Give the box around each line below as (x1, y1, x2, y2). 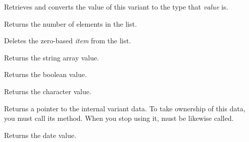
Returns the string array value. (4, 52, 99, 62)
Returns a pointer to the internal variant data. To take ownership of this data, (4, 103, 245, 113)
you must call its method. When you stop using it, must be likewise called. (4, 113, 234, 123)
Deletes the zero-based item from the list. (4, 35, 131, 46)
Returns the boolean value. (4, 69, 87, 80)
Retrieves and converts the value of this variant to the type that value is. (4, 2, 228, 12)
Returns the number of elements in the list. (4, 18, 137, 29)
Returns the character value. (4, 86, 91, 96)
